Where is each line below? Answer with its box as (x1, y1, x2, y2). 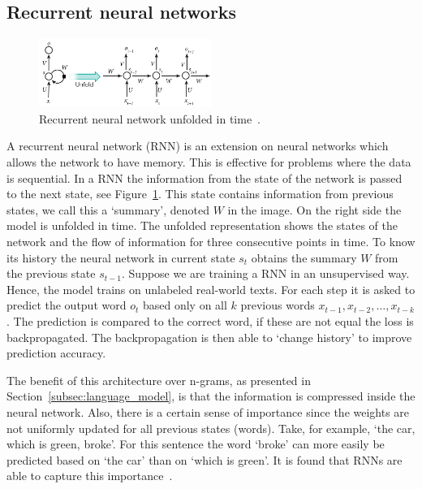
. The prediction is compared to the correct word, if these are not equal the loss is (6, 312, 414, 329)
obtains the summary (251, 249, 357, 266)
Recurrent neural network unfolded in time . (39, 110, 261, 127)
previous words (240, 296, 315, 314)
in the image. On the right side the (227, 201, 402, 218)
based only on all (142, 296, 227, 314)
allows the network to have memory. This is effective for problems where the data (6, 154, 411, 171)
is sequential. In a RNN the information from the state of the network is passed (6, 169, 403, 186)
